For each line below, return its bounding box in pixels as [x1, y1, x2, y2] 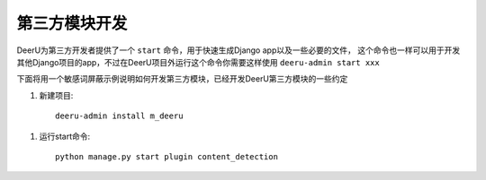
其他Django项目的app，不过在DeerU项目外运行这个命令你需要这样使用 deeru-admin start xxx [16, 56, 380, 67]
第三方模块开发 [16, 13, 128, 33]
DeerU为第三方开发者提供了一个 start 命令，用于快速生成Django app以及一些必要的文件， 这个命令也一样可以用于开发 [16, 45, 461, 56]
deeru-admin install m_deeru [55, 111, 184, 121]
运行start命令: [39, 131, 91, 141]
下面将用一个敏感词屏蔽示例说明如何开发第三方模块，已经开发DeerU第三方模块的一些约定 [16, 73, 348, 84]
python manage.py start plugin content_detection [55, 151, 279, 161]
